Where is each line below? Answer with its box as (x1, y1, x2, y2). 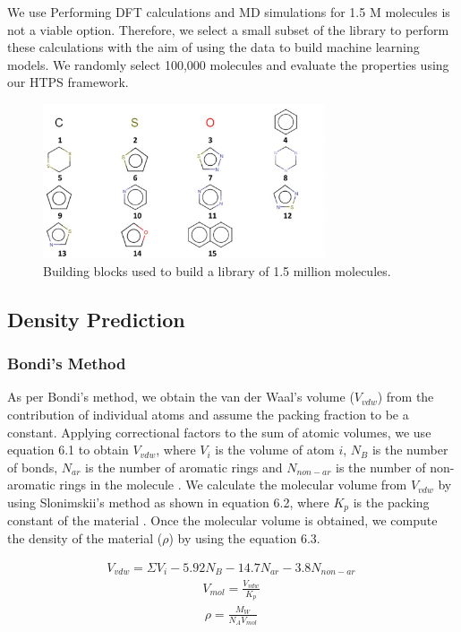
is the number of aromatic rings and (85, 457, 283, 476)
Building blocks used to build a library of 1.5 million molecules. (43, 261, 391, 280)
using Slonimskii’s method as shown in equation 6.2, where (7, 492, 329, 511)
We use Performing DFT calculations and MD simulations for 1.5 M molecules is (7, 3, 450, 21)
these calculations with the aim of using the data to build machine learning (7, 38, 420, 56)
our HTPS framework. (7, 73, 129, 91)
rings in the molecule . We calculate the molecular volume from (59, 475, 407, 494)
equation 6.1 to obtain (7, 440, 129, 459)
